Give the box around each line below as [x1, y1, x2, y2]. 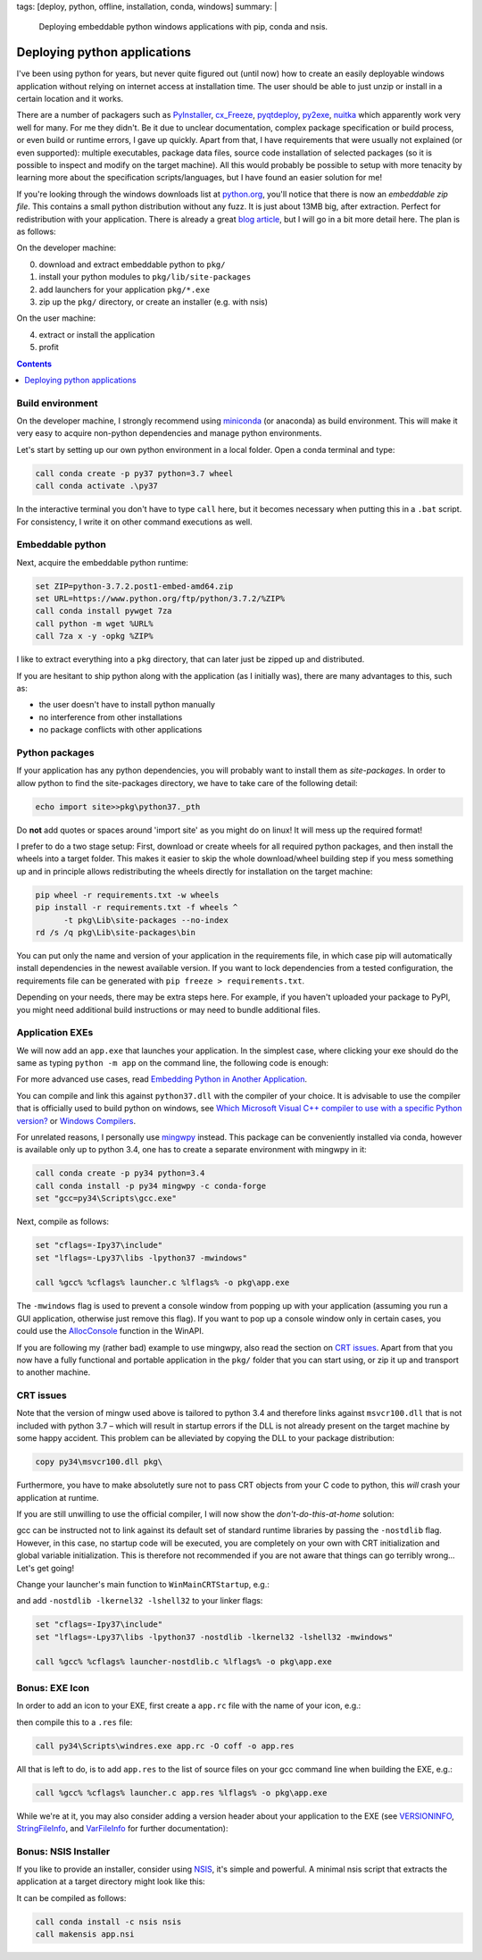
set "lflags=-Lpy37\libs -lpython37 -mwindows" [35, 1252, 247, 1263]
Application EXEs [16, 1026, 94, 1039]
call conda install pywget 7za [35, 606, 173, 616]
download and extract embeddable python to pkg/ [38, 259, 226, 270]
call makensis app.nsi [35, 1930, 135, 1939]
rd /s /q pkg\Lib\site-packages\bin [35, 927, 196, 938]
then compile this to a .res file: [16, 1716, 133, 1728]
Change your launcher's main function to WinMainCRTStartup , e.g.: [16, 1579, 270, 1589]
